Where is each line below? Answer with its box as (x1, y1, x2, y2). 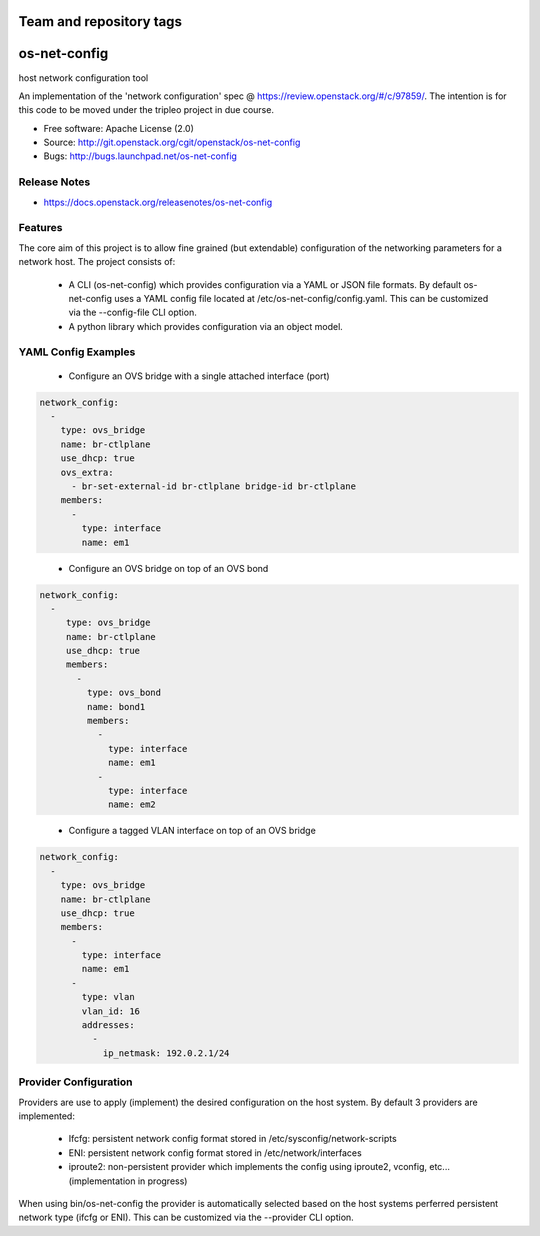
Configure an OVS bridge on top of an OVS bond (68, 562, 269, 574)
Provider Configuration (18, 1075, 133, 1089)
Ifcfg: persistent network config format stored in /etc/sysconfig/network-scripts (68, 1133, 397, 1145)
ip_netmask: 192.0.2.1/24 (102, 1047, 230, 1059)
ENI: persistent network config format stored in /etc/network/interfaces (68, 1146, 362, 1159)
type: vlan (81, 991, 135, 1003)
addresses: (81, 1020, 135, 1031)
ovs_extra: (60, 466, 114, 478)
